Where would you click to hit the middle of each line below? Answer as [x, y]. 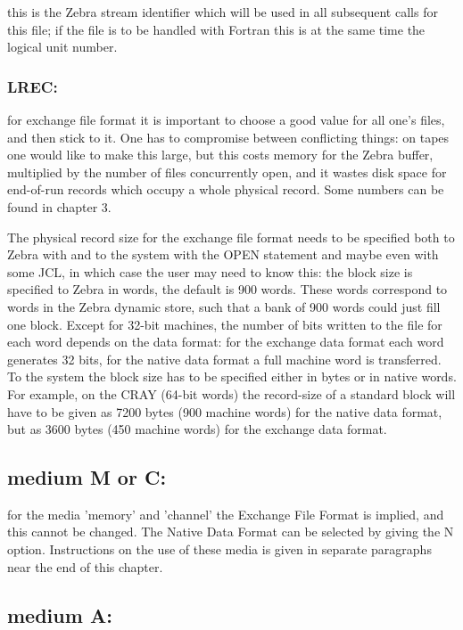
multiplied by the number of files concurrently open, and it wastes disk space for [227, 172]
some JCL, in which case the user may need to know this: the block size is [210, 271]
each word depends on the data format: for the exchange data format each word [226, 342]
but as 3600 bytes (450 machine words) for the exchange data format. [197, 429]
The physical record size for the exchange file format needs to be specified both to [231, 237]
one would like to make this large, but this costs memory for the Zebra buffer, [220, 155]
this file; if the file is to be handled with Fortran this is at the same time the [216, 29]
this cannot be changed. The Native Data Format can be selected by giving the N [231, 532]
